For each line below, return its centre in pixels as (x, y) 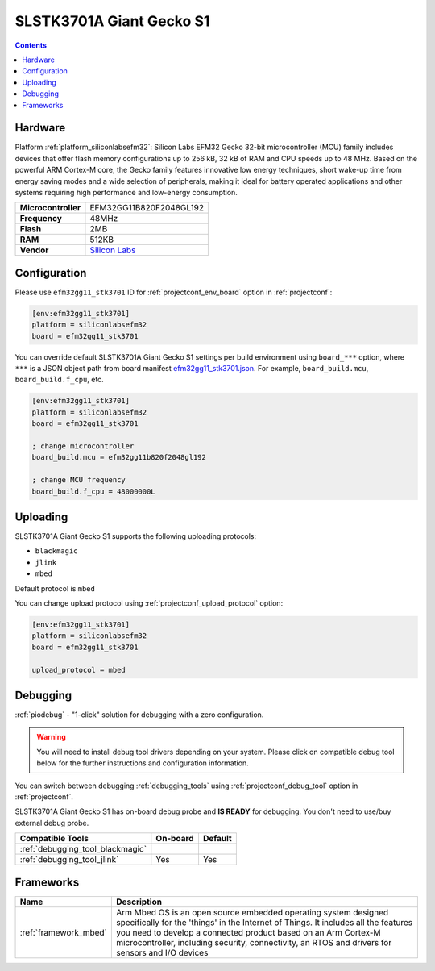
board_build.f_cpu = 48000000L (94, 491)
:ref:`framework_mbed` (64, 932)
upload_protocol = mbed (79, 670)
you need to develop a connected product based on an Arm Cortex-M (249, 932)
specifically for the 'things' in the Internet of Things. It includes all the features (264, 922)
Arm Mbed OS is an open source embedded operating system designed (252, 912)
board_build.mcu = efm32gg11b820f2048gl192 (119, 457)
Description (139, 902)
